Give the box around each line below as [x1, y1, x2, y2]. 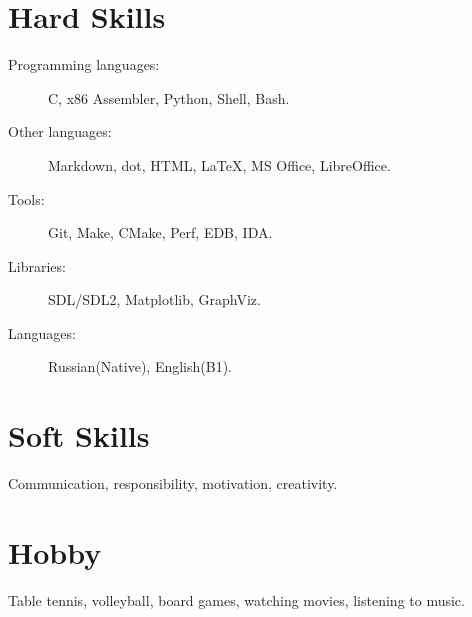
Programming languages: [8, 54, 160, 75]
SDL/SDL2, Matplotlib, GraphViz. [48, 289, 261, 310]
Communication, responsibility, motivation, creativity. [8, 473, 338, 494]
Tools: [8, 188, 45, 209]
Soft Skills [8, 415, 150, 456]
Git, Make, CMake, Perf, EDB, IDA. [48, 222, 273, 243]
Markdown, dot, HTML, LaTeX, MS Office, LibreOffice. [48, 154, 391, 175]
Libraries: [8, 255, 66, 276]
